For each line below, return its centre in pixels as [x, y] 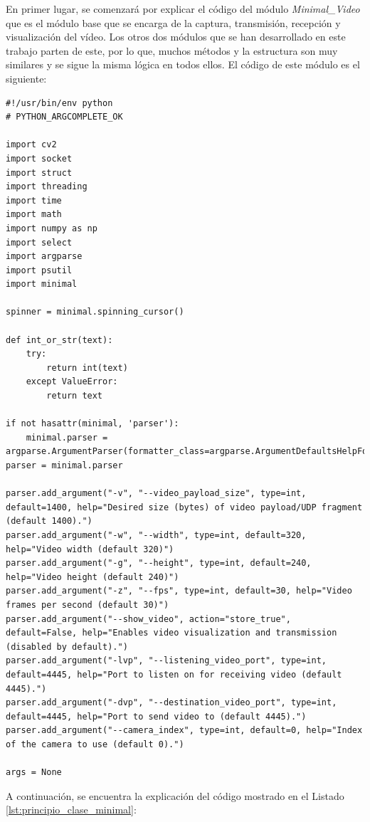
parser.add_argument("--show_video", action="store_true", [148, 619]
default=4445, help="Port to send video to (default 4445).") [156, 716]
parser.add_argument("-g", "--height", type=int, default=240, [159, 563]
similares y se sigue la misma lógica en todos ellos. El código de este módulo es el [183, 64]
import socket [39, 158]
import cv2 [31, 145]
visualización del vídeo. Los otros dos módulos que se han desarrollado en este [176, 37]
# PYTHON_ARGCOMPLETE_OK [64, 117]
